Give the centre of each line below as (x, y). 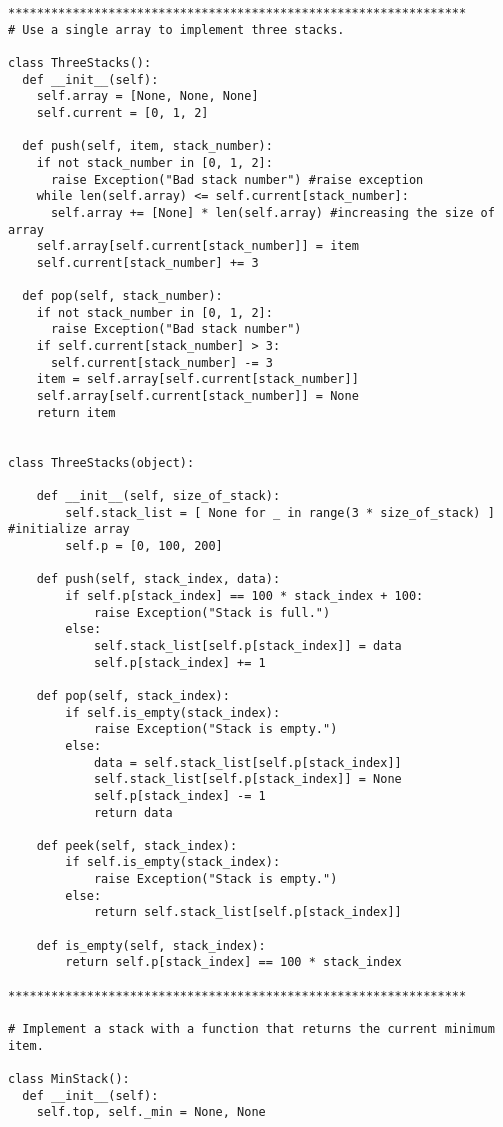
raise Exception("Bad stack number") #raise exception (237, 179)
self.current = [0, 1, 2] (122, 112)
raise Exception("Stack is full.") (212, 612)
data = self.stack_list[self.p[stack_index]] (247, 762)
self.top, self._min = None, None (151, 1112)
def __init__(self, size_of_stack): (158, 496)
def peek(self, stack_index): (137, 845)
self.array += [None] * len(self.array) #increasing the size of (272, 212)
